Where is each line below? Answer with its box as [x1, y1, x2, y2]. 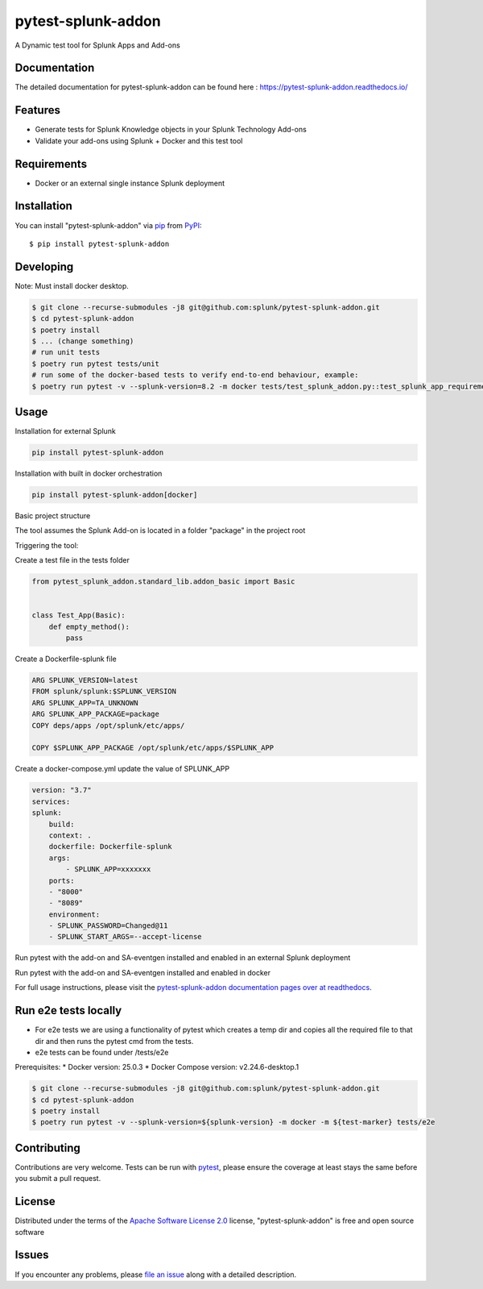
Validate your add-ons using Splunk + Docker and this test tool [35, 135, 243, 145]
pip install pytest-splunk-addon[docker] [31, 490, 198, 500]
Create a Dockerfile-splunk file [14, 654, 117, 664]
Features [14, 103, 60, 117]
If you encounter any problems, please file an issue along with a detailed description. [14, 1270, 297, 1279]
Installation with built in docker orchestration [14, 468, 163, 479]
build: [48, 819, 75, 829]
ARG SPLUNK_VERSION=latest [31, 676, 138, 685]
